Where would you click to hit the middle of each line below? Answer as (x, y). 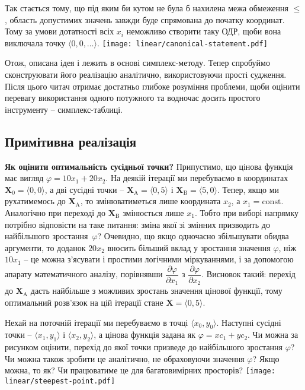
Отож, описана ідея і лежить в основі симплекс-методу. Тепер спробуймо (137, 63)
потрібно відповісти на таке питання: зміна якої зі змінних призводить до (137, 224)
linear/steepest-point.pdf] (60, 381)
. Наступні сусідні (249, 322)
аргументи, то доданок (45, 247)
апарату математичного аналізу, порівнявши (84, 274)
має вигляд (24, 178)
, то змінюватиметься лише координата (150, 201)
